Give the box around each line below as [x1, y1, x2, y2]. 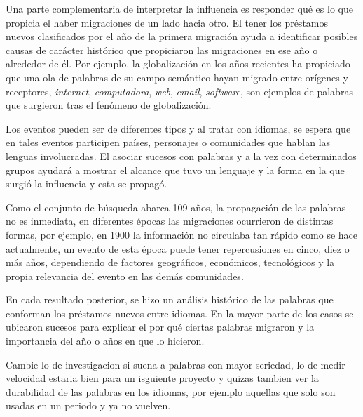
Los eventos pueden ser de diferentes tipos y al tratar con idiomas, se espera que [6, 121, 351, 135]
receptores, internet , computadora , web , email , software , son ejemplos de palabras [6, 84, 353, 98]
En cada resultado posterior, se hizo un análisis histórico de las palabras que [6, 292, 334, 307]
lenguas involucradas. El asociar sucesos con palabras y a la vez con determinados [6, 148, 357, 163]
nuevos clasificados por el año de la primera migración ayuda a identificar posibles [6, 29, 358, 44]
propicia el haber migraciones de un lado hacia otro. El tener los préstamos [6, 15, 329, 29]
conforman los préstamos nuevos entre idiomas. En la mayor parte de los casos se [6, 305, 354, 320]
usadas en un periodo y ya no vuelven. [6, 398, 171, 413]
